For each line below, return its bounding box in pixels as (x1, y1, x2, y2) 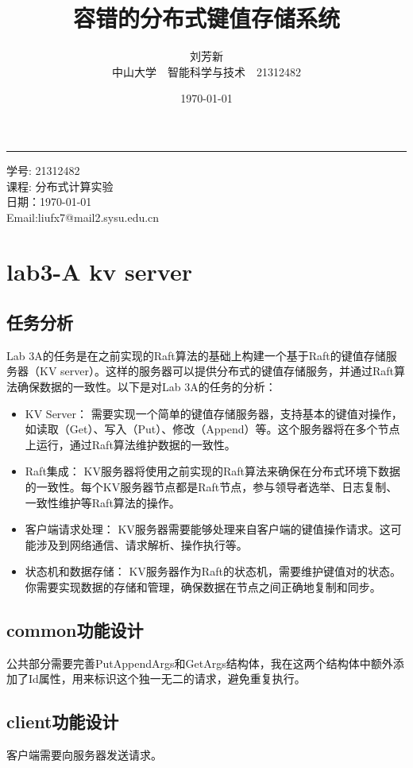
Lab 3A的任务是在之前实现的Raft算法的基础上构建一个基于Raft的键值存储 (6, 347, 386, 363)
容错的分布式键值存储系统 (72, 2, 340, 34)
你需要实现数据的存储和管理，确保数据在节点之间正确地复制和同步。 (25, 578, 381, 595)
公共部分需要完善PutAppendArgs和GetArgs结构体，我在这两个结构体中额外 (6, 654, 393, 671)
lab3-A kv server (6, 255, 192, 288)
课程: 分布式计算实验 (6, 177, 114, 194)
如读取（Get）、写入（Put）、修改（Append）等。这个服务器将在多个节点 (25, 421, 400, 437)
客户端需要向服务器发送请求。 (6, 747, 162, 763)
